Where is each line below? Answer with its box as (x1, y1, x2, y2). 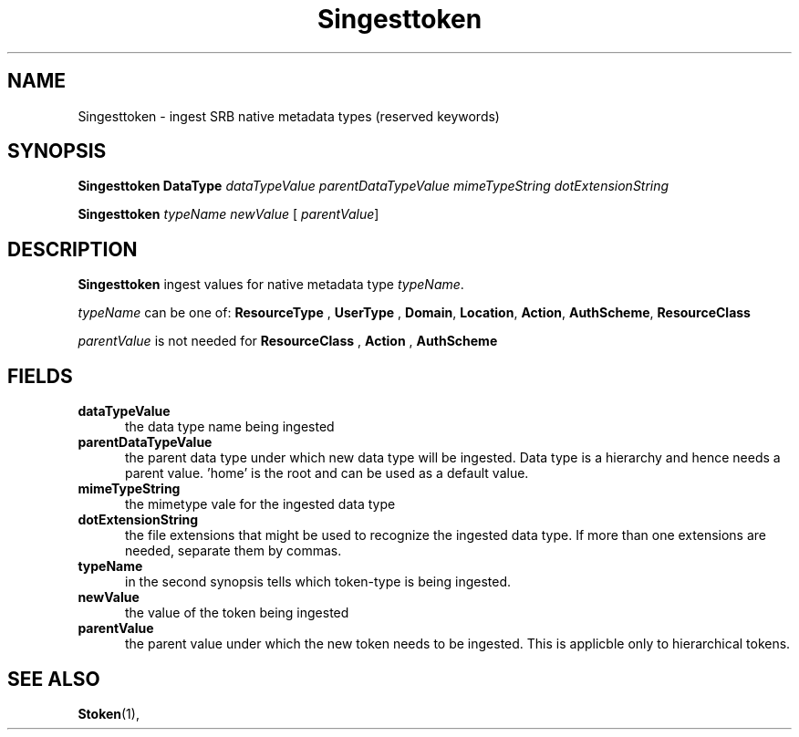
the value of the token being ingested (125, 605, 349, 621)
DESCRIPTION (7, 237, 138, 261)
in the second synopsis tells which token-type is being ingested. (125, 574, 512, 590)
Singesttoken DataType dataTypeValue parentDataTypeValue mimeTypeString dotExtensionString (78, 178, 669, 194)
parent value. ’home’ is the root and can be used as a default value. (125, 465, 529, 482)
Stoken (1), (78, 705, 140, 721)
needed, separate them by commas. (125, 543, 342, 559)
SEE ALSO (7, 667, 100, 690)
